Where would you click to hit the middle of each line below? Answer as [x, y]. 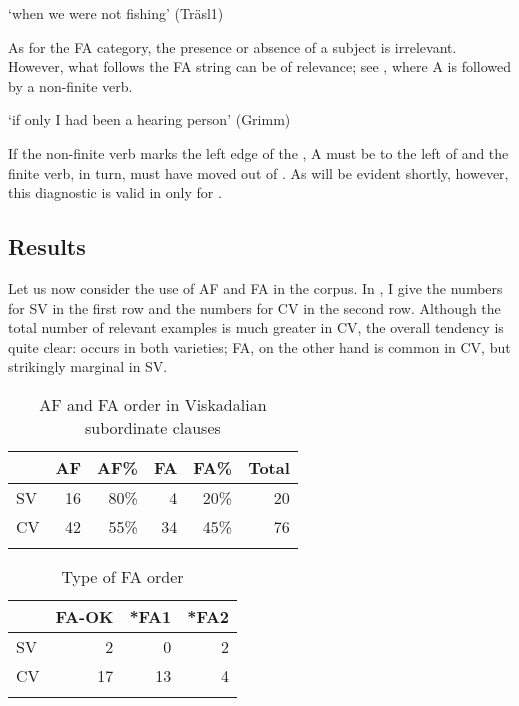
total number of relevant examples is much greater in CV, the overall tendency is [256, 327]
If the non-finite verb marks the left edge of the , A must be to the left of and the [258, 152]
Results [47, 246]
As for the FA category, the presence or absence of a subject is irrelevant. [232, 46]
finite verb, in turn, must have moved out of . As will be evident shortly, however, [258, 172]
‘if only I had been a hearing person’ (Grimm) [149, 119]
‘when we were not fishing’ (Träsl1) [116, 13]
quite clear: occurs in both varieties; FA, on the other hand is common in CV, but [259, 346]
